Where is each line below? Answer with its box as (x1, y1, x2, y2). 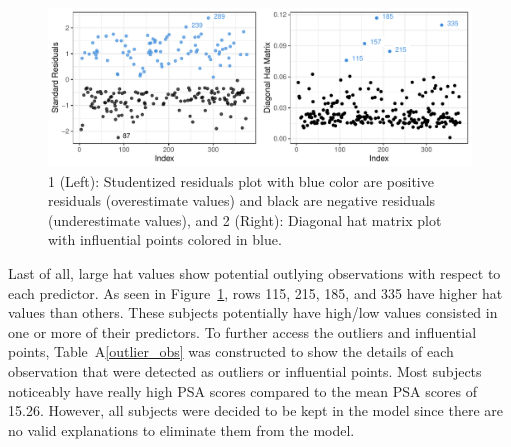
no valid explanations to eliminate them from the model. (8, 419, 355, 440)
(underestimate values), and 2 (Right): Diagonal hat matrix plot (48, 209, 442, 230)
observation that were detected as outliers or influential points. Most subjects (8, 360, 482, 381)
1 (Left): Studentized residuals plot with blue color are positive (48, 170, 434, 191)
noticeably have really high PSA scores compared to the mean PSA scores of (8, 380, 478, 401)
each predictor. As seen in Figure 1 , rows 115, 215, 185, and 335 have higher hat (8, 282, 503, 303)
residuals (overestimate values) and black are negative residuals (48, 190, 436, 211)
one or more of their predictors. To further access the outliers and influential (8, 321, 477, 342)
